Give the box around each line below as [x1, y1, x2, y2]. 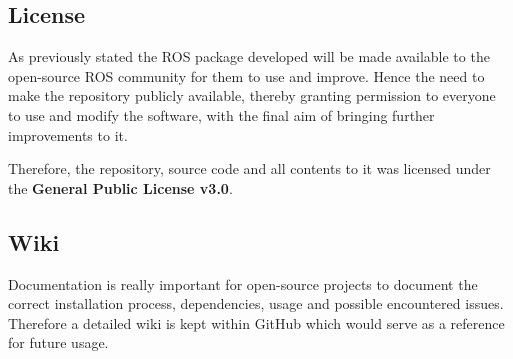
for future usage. [8, 332, 109, 353]
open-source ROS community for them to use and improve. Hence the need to [8, 65, 485, 86]
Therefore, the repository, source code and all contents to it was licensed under [8, 158, 491, 179]
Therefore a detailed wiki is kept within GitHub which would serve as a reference [8, 312, 505, 333]
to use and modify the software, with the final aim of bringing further [8, 104, 435, 125]
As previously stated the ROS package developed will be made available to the [8, 46, 490, 67]
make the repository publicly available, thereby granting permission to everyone [8, 85, 496, 106]
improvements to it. [8, 124, 128, 145]
